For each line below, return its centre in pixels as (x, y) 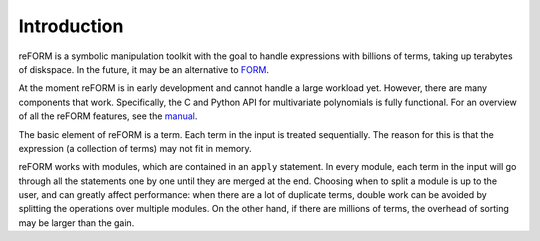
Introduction (71, 26)
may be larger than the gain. (76, 222)
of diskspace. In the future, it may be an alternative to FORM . (144, 69)
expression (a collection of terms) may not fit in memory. (135, 148)
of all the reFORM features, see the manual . (108, 116)
